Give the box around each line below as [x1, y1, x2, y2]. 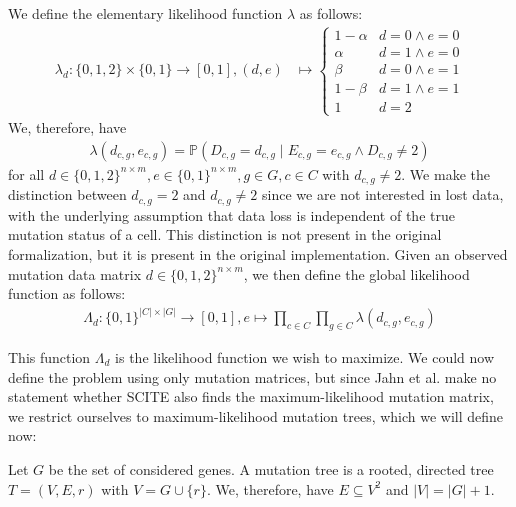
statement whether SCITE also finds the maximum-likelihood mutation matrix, [8, 386, 494, 407]
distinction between [8, 184, 127, 205]
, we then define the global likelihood [243, 263, 470, 284]
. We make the [401, 163, 490, 184]
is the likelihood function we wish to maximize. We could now [115, 347, 495, 368]
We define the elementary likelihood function [8, 3, 283, 23]
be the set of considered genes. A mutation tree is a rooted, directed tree [48, 459, 494, 479]
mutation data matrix [8, 263, 142, 284]
